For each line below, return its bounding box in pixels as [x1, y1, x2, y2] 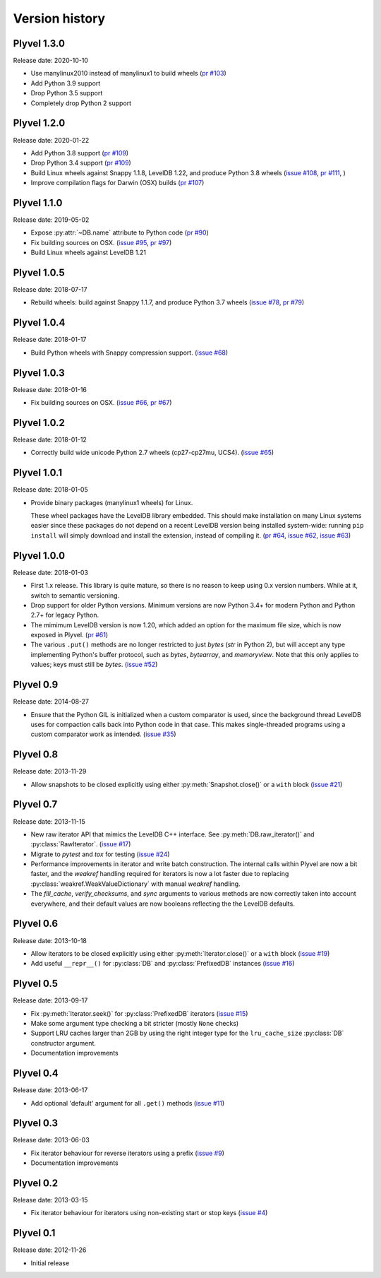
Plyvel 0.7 [13, 798, 58, 810]
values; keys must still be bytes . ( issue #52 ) [30, 661, 158, 669]
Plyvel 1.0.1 [13, 467, 63, 479]
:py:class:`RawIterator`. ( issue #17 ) [30, 840, 131, 848]
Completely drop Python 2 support [30, 99, 132, 107]
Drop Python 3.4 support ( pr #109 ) [30, 159, 132, 167]
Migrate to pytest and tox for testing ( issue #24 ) [30, 850, 170, 858]
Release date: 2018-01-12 [13, 435, 87, 444]
